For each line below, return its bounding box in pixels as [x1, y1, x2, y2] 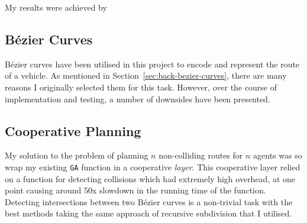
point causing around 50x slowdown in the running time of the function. [5, 184, 266, 196]
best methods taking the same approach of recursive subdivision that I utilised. [5, 207, 292, 219]
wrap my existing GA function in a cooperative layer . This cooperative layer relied [5, 160, 300, 173]
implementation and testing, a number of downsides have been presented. [5, 92, 270, 105]
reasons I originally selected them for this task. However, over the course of [5, 80, 277, 93]
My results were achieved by [5, 1, 107, 13]
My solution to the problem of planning [5, 149, 148, 161]
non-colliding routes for [159, 149, 243, 161]
